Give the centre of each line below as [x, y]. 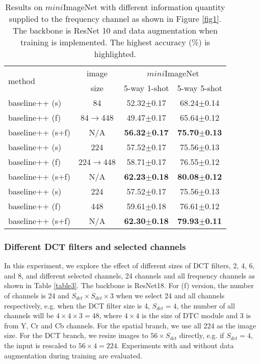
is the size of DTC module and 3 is [196, 315]
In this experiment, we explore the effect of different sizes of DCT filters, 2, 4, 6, [129, 265]
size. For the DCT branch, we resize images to [76, 335]
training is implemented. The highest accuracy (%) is [115, 42]
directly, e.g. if [202, 335]
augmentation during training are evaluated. [73, 355]
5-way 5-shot [200, 88]
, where [111, 315]
